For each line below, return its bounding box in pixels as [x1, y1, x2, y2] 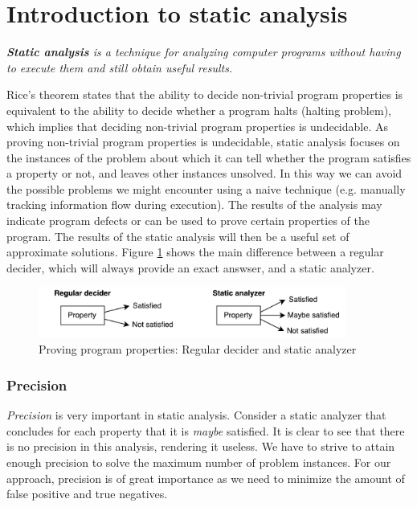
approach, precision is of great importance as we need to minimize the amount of [6, 469, 405, 486]
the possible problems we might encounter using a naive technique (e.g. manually [6, 180, 406, 197]
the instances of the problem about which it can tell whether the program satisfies [6, 149, 411, 166]
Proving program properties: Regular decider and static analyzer [39, 341, 357, 358]
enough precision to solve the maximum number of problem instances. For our [6, 453, 391, 470]
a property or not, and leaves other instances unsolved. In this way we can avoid [6, 165, 403, 182]
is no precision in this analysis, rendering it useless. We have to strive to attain [6, 438, 395, 455]
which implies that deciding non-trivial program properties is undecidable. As [6, 117, 388, 134]
